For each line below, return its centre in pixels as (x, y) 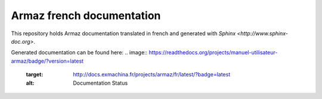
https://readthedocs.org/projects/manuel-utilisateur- (213, 52)
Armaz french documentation (86, 16)
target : (35, 75)
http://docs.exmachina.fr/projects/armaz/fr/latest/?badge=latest (152, 75)
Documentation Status (100, 83)
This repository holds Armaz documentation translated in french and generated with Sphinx (123, 33)
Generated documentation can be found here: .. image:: (79, 52)
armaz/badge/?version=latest (47, 61)
